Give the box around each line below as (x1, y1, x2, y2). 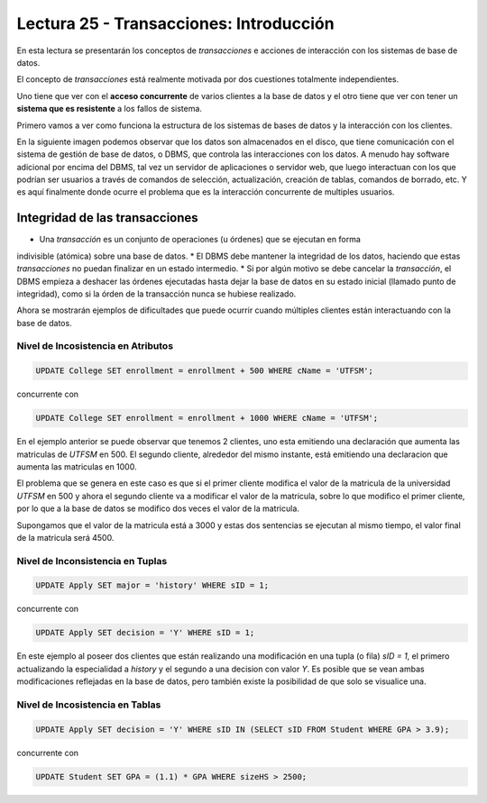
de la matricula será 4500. (16, 532, 115, 543)
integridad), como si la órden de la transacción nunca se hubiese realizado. (16, 288, 297, 299)
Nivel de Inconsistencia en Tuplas (16, 554, 168, 567)
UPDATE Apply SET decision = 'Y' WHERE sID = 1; (35, 627, 255, 638)
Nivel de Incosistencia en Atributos (16, 340, 174, 352)
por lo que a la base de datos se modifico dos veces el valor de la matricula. (16, 503, 299, 514)
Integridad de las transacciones (16, 210, 198, 225)
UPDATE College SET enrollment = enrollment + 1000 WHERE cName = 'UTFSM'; (35, 413, 379, 424)
